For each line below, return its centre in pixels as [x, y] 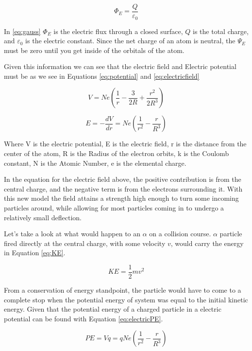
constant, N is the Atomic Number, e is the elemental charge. [95, 163]
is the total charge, [221, 31]
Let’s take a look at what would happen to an [72, 234]
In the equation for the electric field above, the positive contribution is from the [123, 179]
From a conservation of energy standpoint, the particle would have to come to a [123, 290]
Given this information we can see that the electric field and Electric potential [120, 66]
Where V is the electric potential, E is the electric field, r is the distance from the [125, 144]
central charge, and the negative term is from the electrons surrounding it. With [123, 188]
